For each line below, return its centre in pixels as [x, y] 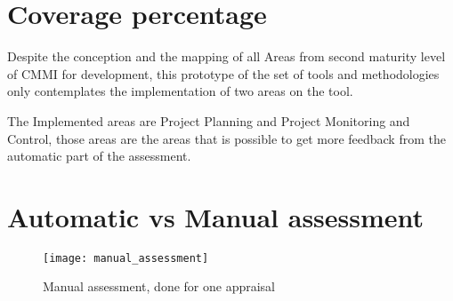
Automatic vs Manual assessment [216, 216]
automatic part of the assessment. [99, 156]
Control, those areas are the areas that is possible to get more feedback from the [226, 138]
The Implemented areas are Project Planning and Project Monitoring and [209, 120]
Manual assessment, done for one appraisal [159, 286]
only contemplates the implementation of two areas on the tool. [180, 91]
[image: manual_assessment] [126, 258]
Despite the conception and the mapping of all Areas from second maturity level [226, 56]
